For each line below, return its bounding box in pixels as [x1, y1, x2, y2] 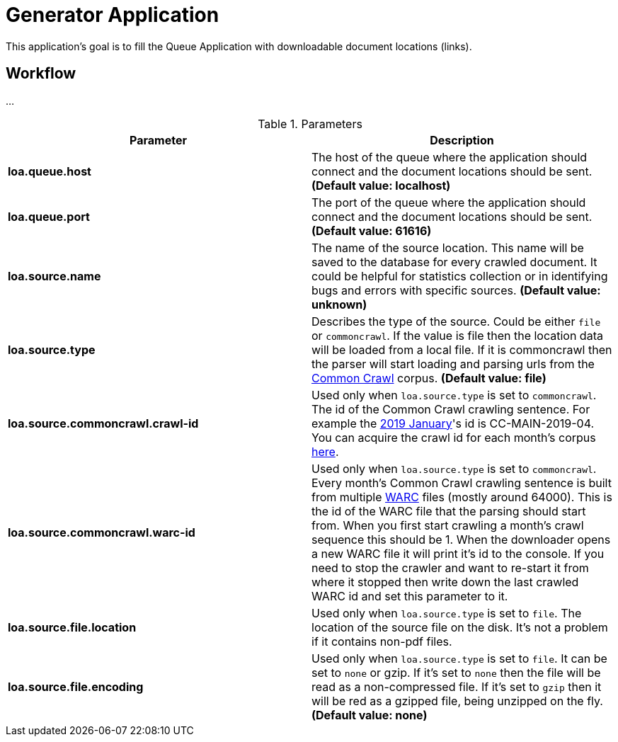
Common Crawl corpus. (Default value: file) [311, 370, 547, 385]
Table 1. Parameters [258, 116, 362, 131]
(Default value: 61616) [311, 223, 432, 238]
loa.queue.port [8, 209, 90, 224]
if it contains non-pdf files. [311, 634, 452, 649]
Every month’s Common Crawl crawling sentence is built [311, 475, 612, 490]
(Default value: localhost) [311, 178, 451, 193]
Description [430, 132, 494, 147]
